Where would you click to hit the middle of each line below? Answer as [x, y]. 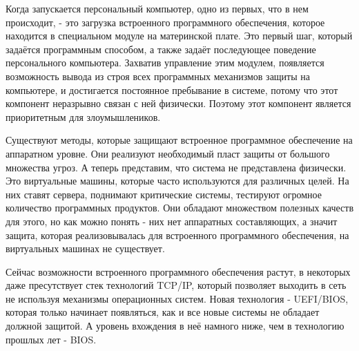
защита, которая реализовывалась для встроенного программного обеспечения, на [177, 235]
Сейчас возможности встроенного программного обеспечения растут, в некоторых [178, 271]
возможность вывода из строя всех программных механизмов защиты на [158, 76]
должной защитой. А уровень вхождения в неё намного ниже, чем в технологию [175, 326]
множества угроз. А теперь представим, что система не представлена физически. [176, 167]
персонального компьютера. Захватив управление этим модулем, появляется [165, 63]
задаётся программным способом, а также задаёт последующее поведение [161, 49]
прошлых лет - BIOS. [51, 339]
